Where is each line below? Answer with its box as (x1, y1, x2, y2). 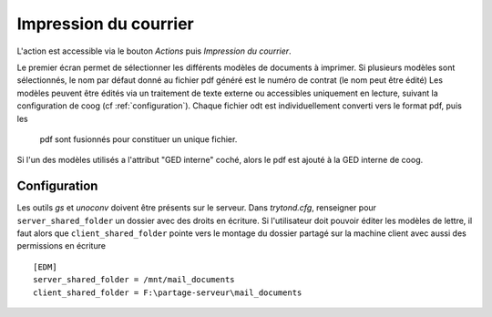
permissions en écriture (16, 240, 107, 251)
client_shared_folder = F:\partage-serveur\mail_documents (33, 287, 302, 298)
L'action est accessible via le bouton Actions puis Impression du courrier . (16, 46, 292, 56)
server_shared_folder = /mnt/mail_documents (33, 274, 236, 285)
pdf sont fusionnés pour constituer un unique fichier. (39, 133, 238, 145)
